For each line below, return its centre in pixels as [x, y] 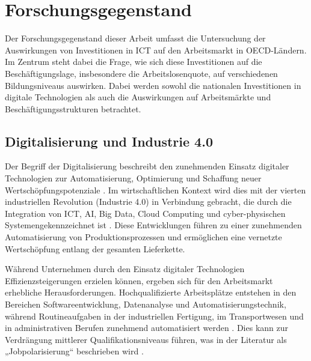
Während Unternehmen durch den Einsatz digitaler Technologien [125, 269]
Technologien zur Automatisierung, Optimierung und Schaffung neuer [133, 178]
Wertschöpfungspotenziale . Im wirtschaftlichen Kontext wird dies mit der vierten [155, 190]
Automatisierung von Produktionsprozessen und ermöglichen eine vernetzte [143, 237]
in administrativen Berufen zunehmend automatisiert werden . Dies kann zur [147, 328]
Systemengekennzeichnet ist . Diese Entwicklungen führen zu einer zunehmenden [153, 225]
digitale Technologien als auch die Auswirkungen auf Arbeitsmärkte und [138, 97]
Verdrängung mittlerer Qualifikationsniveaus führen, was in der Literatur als [146, 339]
